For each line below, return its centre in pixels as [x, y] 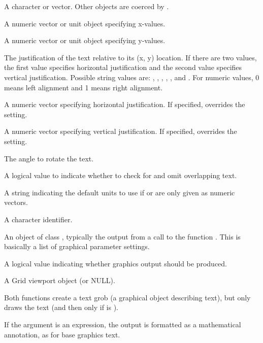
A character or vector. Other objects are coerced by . [87, 6]
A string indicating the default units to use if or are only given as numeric [120, 192]
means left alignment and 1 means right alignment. [84, 87]
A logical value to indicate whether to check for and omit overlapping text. [121, 175]
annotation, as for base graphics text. [62, 334]
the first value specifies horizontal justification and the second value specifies [123, 67]
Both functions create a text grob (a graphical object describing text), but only [127, 297]
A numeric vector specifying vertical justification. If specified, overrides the [121, 131]
